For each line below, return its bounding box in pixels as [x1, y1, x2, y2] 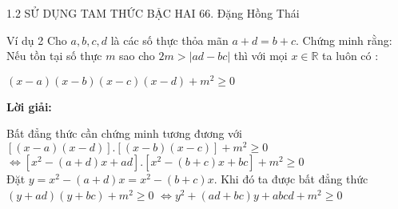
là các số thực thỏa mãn [110, 31, 229, 48]
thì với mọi [233, 47, 288, 64]
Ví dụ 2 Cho [6, 31, 67, 48]
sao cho [119, 47, 155, 64]
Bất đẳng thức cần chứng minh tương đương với [6, 125, 243, 142]
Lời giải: [6, 98, 52, 115]
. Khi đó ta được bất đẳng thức [213, 171, 368, 187]
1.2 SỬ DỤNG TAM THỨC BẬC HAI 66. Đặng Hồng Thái [6, 5, 300, 21]
